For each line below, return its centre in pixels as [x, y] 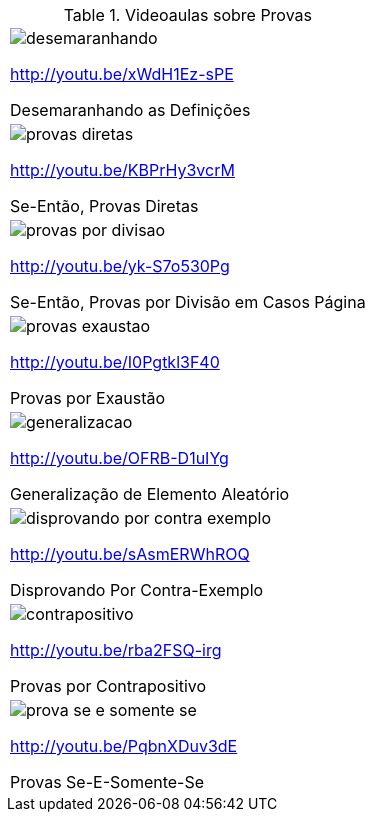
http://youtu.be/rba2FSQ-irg [116, 650]
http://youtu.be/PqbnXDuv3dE [124, 746]
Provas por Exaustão [88, 398]
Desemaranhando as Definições [130, 110]
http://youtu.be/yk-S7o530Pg [120, 266]
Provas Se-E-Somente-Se [107, 782]
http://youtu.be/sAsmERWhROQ [130, 554]
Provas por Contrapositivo [108, 686]
